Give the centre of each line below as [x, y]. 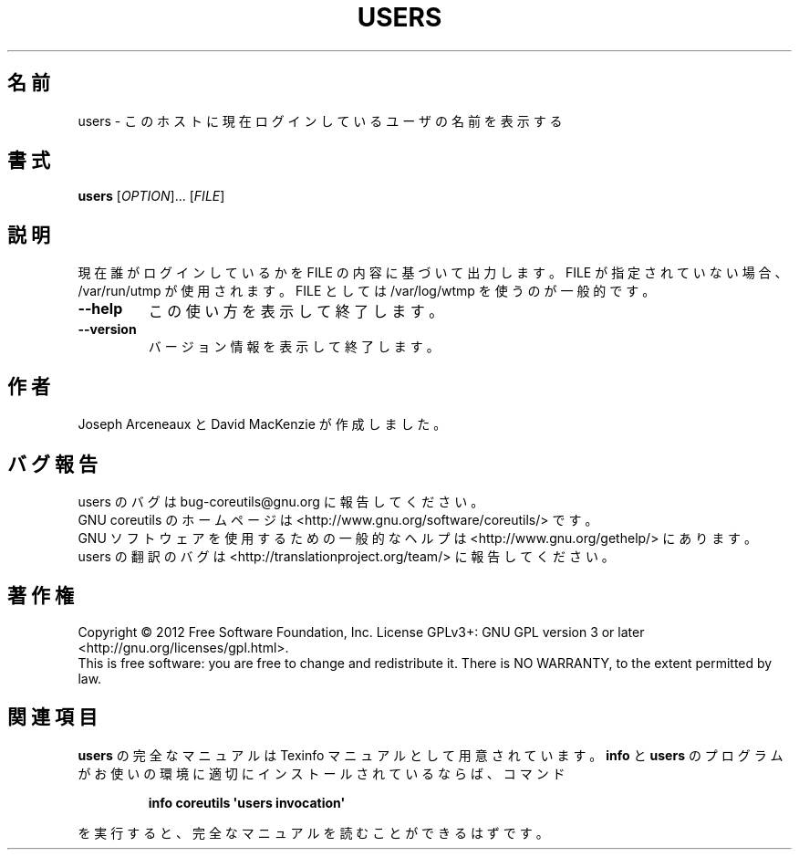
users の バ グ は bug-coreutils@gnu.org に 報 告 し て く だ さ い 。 [281, 501]
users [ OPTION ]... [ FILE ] [151, 196]
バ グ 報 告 [52, 464]
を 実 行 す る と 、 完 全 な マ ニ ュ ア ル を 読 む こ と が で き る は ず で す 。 [313, 832]
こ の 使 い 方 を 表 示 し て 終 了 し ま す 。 [296, 312]
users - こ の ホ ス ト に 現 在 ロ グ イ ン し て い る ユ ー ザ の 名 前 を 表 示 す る [320, 120]
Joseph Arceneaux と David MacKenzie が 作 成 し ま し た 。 [262, 424]
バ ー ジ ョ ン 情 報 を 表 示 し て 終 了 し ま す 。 [294, 347]
